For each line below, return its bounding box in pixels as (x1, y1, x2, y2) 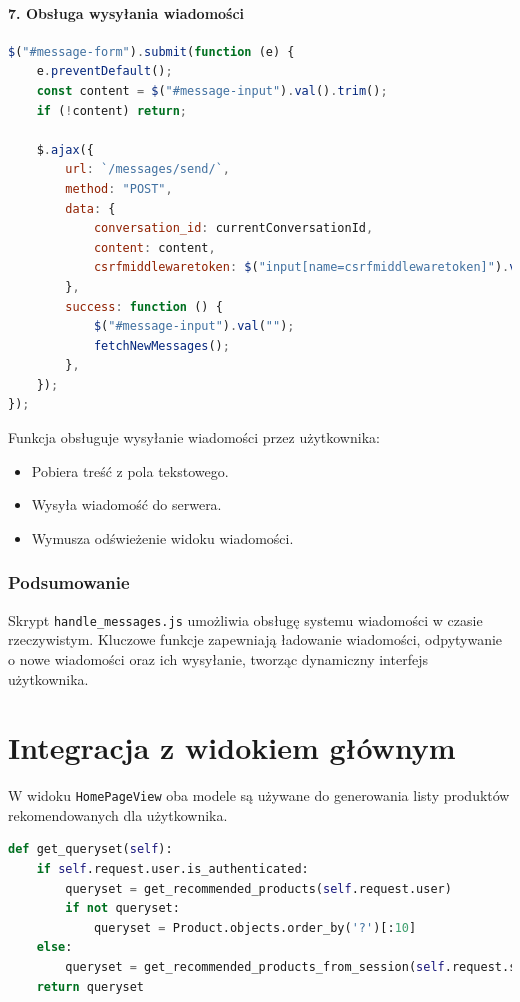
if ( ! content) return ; (36, 103, 188, 118)
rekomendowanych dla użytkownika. (8, 804, 228, 825)
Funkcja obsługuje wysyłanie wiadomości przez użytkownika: (8, 427, 380, 448)
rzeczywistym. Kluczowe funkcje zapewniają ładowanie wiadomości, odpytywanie (8, 629, 503, 650)
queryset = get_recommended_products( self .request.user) (65, 881, 452, 896)
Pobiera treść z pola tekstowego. (31, 460, 229, 481)
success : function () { (65, 299, 223, 314)
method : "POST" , (65, 181, 173, 196)
